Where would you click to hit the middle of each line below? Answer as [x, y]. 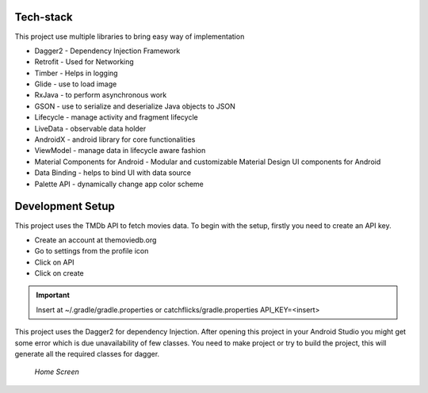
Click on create [59, 273]
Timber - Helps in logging [76, 73]
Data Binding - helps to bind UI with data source [113, 173]
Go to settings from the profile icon [92, 251]
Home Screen [57, 372]
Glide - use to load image [76, 84]
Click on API [54, 262]
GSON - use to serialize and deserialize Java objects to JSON [135, 106]
